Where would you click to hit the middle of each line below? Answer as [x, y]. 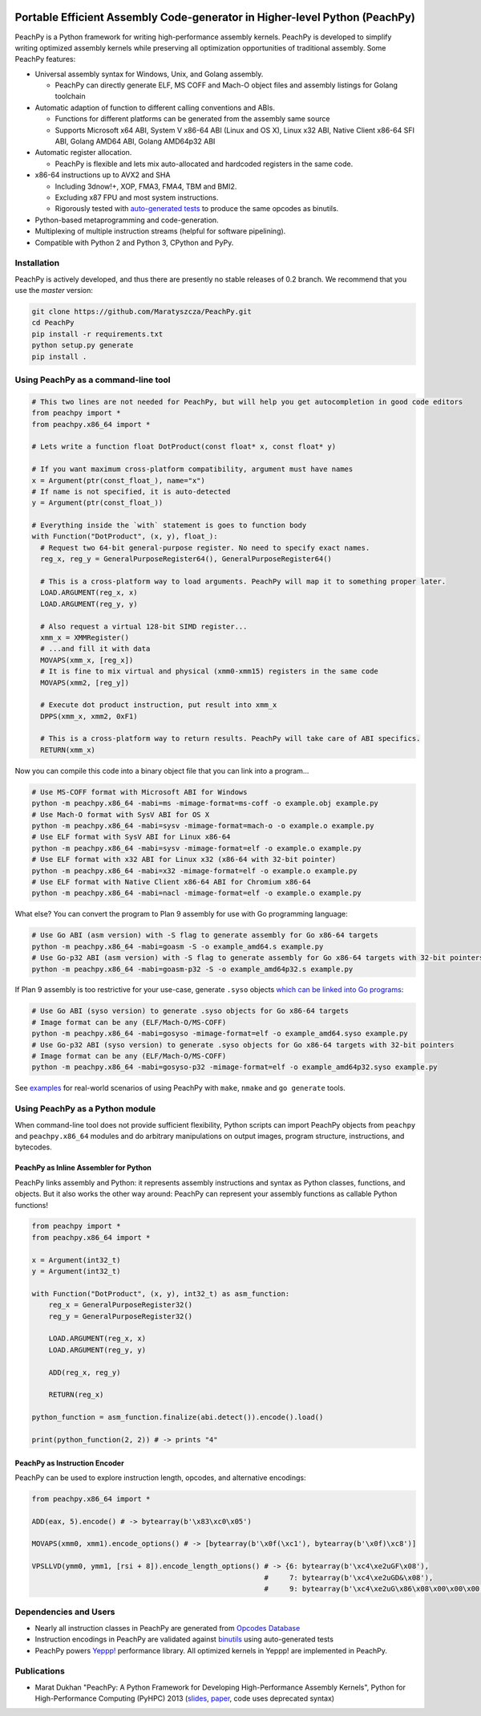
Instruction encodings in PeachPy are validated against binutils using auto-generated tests [184, 1639]
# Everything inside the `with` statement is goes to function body [169, 525]
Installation [37, 263]
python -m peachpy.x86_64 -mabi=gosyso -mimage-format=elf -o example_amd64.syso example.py [220, 1034]
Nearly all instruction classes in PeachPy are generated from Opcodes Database [168, 1628]
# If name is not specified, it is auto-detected [131, 491]
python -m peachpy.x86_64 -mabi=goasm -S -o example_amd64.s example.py [178, 946]
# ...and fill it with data [95, 649]
